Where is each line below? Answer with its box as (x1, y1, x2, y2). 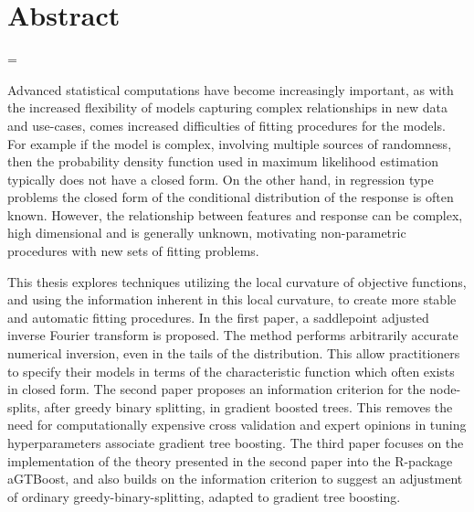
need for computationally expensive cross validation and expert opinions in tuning (7, 415, 467, 434)
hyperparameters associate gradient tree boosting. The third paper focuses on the (7, 433, 464, 452)
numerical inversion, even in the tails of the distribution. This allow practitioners (7, 344, 460, 363)
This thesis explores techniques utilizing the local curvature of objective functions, (7, 272, 467, 291)
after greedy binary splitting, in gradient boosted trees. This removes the (44, 397, 453, 416)
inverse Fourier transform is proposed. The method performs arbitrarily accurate (7, 325, 458, 345)
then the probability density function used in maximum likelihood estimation (7, 152, 439, 171)
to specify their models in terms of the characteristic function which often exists (7, 361, 455, 380)
